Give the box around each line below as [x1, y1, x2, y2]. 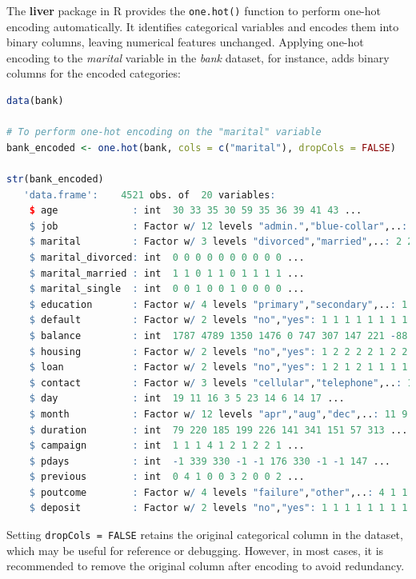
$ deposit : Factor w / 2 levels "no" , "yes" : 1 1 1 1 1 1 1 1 [29, 502, 408, 514]
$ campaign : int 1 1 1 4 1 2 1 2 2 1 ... [29, 440, 305, 452]
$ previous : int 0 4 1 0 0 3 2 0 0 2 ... [29, 471, 305, 483]
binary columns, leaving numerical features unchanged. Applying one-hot [6, 34, 364, 50]
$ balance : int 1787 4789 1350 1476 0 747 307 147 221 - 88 [29, 329, 408, 341]
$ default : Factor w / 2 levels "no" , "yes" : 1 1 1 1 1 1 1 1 [29, 314, 408, 326]
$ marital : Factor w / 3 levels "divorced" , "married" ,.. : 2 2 [29, 236, 414, 248]
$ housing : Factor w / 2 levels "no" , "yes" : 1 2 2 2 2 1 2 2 [29, 345, 408, 357]
